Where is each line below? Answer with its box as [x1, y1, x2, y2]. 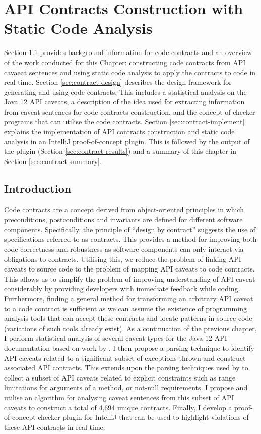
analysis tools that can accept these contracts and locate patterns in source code [4, 313, 252, 323]
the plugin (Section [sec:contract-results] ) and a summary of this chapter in [4, 146, 237, 156]
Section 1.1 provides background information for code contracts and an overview [4, 47, 252, 58]
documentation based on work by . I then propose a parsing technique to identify [4, 342, 254, 353]
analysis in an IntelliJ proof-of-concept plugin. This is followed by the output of [4, 136, 250, 146]
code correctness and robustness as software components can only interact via [4, 244, 244, 254]
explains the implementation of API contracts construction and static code [4, 126, 235, 137]
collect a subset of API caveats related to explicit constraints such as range [4, 372, 236, 383]
